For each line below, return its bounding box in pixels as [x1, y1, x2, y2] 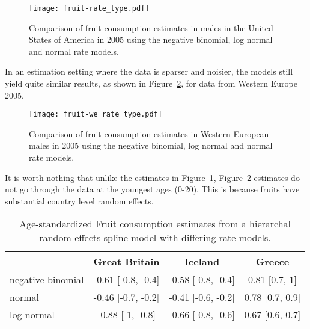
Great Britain [93, 254, 160, 269]
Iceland [184, 254, 220, 269]
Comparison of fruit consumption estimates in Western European [29, 127, 269, 140]
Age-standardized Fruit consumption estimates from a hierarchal [19, 217, 291, 231]
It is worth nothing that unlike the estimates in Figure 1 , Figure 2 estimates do [5, 171, 300, 183]
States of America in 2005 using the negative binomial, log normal [29, 33, 273, 46]
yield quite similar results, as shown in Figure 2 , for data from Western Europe [5, 77, 297, 90]
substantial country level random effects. [5, 194, 154, 207]
